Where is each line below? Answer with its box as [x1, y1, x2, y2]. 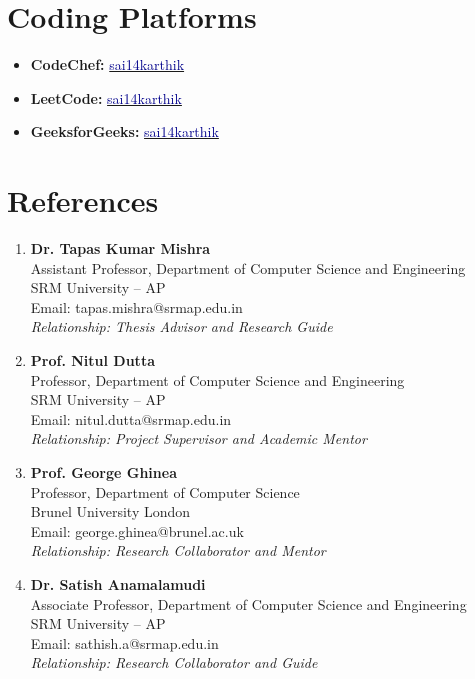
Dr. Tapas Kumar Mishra [30, 238, 211, 259]
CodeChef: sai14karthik [30, 54, 185, 75]
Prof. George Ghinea [30, 461, 177, 482]
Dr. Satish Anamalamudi [30, 573, 206, 594]
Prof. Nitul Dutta [30, 350, 155, 370]
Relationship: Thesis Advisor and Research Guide [30, 316, 333, 337]
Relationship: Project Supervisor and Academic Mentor [30, 428, 367, 449]
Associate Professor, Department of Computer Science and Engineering [30, 593, 467, 614]
